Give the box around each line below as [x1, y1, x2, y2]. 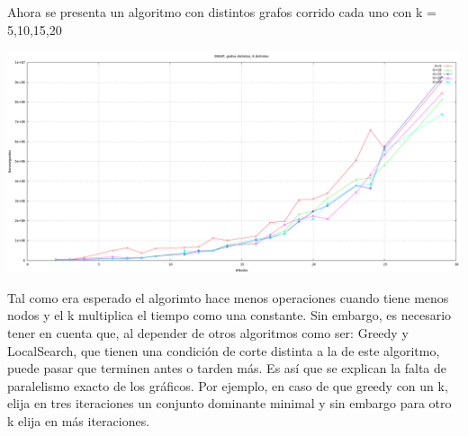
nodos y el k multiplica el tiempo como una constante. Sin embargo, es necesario [7, 306, 452, 325]
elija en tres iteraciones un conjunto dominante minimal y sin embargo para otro [7, 394, 452, 413]
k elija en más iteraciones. [7, 412, 150, 431]
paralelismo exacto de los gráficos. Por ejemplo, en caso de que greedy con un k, [7, 376, 448, 395]
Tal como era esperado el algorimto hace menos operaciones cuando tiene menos [7, 288, 449, 307]
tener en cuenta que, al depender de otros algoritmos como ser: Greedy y [7, 324, 409, 343]
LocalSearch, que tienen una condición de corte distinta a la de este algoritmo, [7, 341, 440, 360]
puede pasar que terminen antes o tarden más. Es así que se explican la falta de [7, 359, 447, 378]
